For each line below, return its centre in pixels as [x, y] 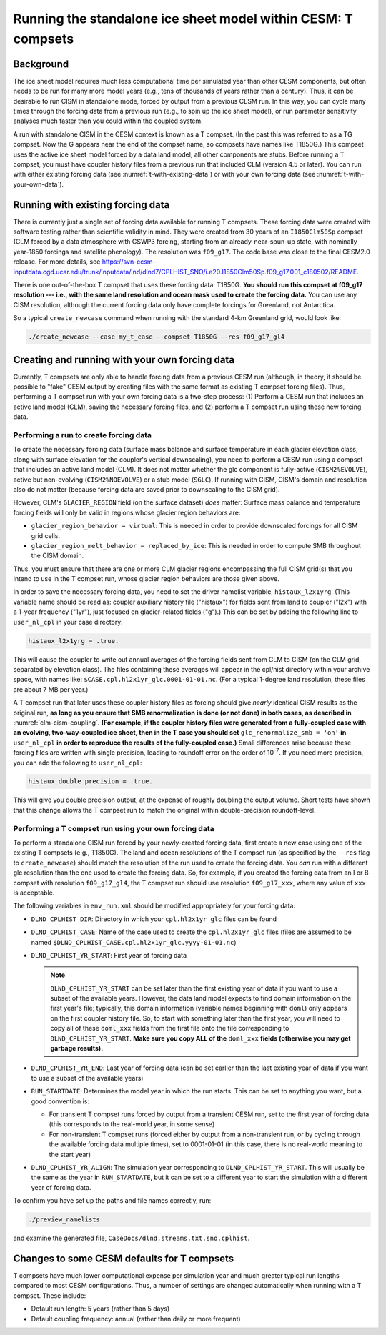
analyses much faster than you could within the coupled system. [108, 121]
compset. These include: [50, 1295]
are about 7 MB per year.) [51, 689]
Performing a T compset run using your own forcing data [114, 828]
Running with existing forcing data [91, 205]
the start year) [70, 1154]
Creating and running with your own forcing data [124, 360]
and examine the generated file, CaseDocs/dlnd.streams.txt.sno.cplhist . [132, 1238]
